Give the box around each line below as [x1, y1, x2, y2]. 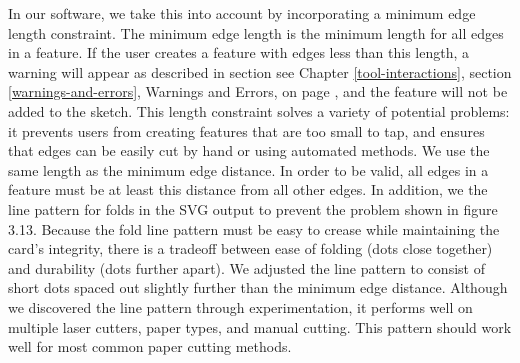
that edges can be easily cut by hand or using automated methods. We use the [8, 140, 490, 161]
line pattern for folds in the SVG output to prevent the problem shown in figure [8, 198, 498, 219]
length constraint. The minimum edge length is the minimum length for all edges [8, 22, 504, 43]
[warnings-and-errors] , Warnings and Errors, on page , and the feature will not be [8, 81, 508, 102]
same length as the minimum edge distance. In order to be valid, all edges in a [8, 159, 489, 180]
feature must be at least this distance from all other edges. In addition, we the [8, 179, 488, 200]
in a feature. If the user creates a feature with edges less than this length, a [8, 42, 470, 63]
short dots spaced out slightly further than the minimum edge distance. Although [8, 277, 508, 298]
